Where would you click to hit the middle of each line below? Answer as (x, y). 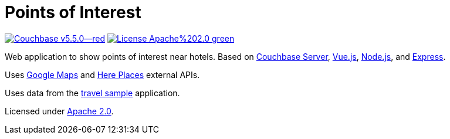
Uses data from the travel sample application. (92, 93)
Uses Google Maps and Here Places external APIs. (102, 74)
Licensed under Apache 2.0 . (59, 111)
